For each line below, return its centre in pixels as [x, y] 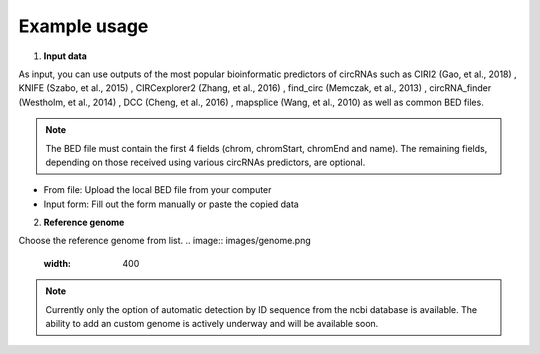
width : [57, 263]
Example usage [83, 26]
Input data [65, 56]
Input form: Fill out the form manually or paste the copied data [171, 204]
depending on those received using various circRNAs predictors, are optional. [205, 162]
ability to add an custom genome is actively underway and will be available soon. [212, 324]
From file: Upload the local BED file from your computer [157, 190]
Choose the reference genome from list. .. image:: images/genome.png [165, 241]
